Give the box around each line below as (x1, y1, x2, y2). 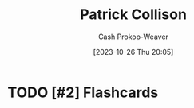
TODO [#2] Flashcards (7, 83, 159, 101)
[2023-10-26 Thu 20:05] (93, 47, 174, 56)
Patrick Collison (80, 6, 187, 24)
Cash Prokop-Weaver (97, 32, 169, 41)
